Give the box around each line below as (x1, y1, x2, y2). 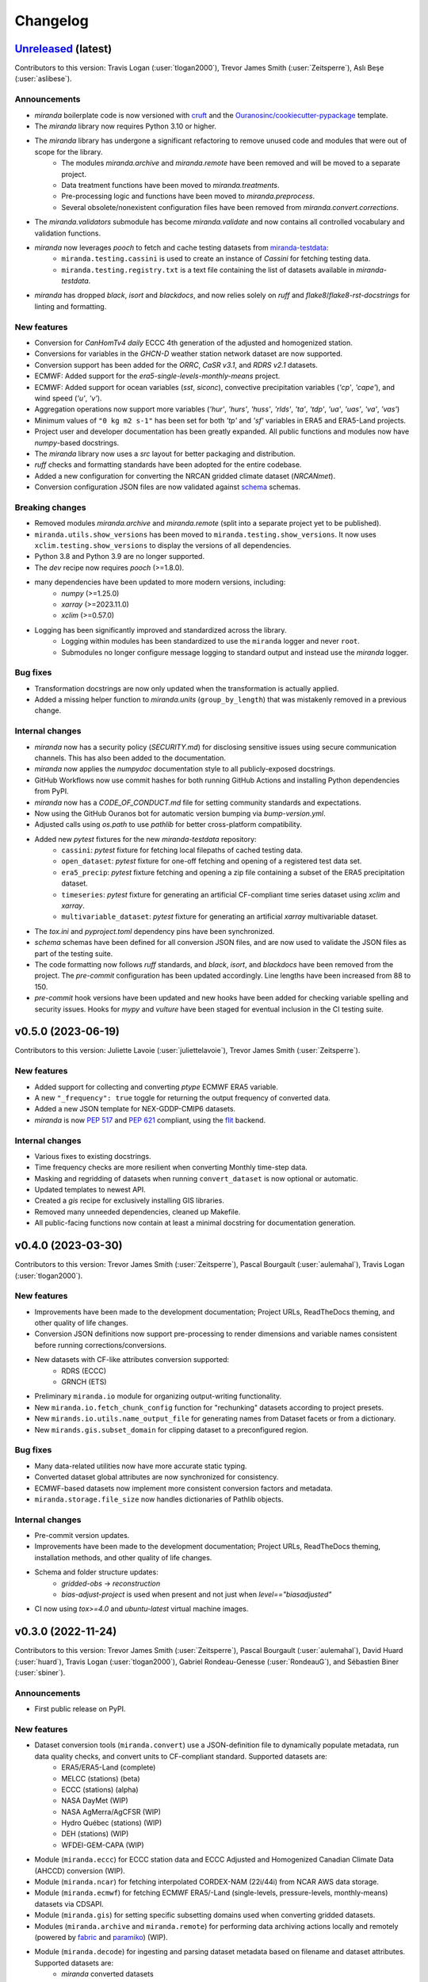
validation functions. (34, 228, 101, 238)
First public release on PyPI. (34, 1705, 126, 1714)
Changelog (14, 12, 89, 29)
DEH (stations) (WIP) (61, 1829, 129, 1839)
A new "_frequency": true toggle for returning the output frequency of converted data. (34, 1092, 331, 1102)
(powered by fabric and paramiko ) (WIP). (34, 1933, 168, 1942)
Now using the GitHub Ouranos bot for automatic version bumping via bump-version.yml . (34, 809, 326, 818)
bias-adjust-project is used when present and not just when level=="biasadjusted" (61, 1590, 332, 1599)
